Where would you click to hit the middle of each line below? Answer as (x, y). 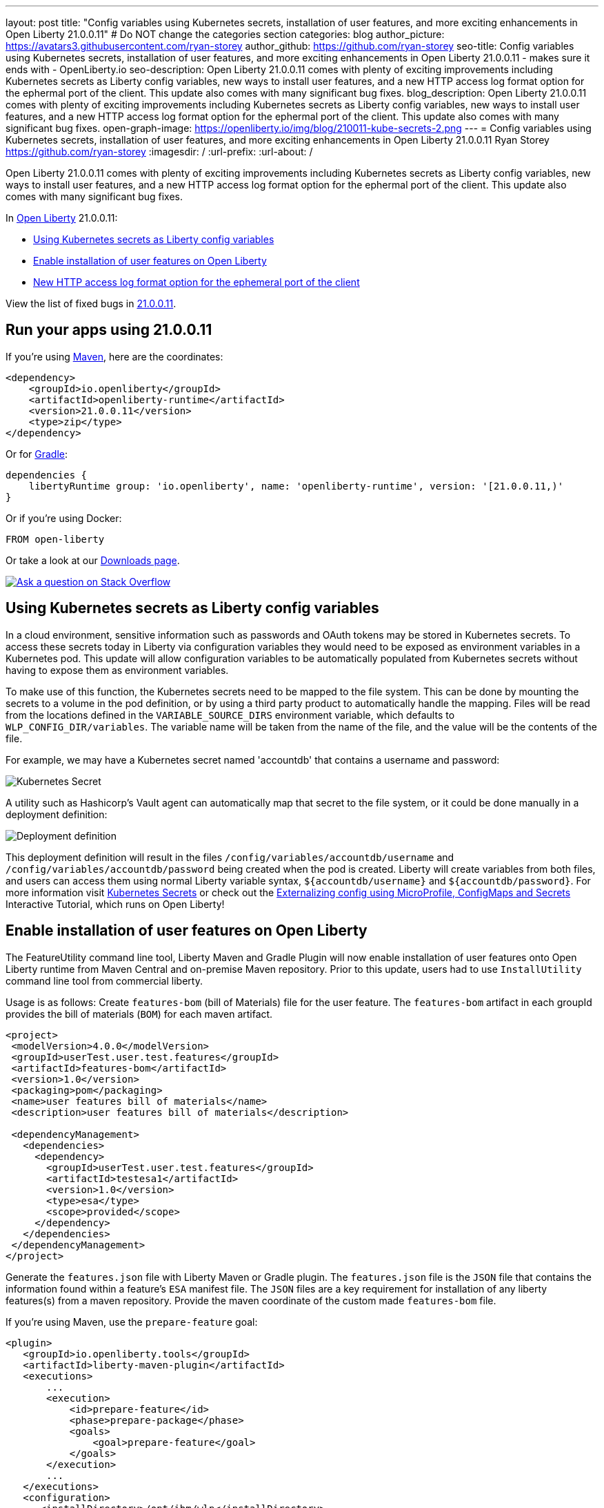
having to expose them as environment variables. (117, 670)
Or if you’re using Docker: (64, 518)
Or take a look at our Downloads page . (93, 560)
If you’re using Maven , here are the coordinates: (114, 356)
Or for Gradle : (37, 454)
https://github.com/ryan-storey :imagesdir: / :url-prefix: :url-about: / (159, 152)
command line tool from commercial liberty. (104, 980)
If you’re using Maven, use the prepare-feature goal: (132, 1322)
